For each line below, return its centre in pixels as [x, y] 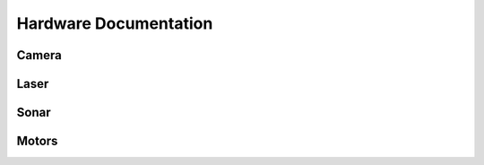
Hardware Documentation [115, 23]
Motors [37, 141]
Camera [39, 55]
